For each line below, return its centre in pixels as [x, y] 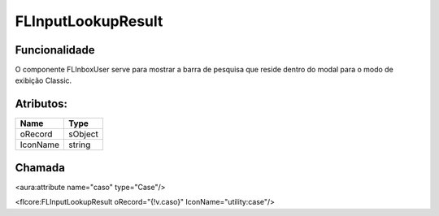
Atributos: [41, 104]
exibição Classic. [43, 80]
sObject [84, 134]
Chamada [40, 168]
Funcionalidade [55, 50]
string [80, 145]
